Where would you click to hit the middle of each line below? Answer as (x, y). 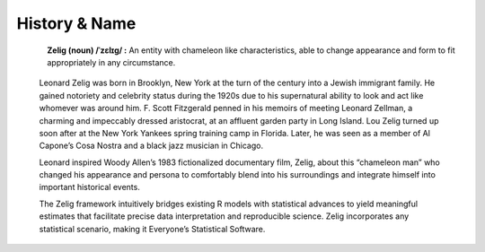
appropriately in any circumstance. (111, 62)
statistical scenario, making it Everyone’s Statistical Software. (152, 229)
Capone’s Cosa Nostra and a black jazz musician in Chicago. (151, 146)
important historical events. (90, 187)
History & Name (76, 23)
